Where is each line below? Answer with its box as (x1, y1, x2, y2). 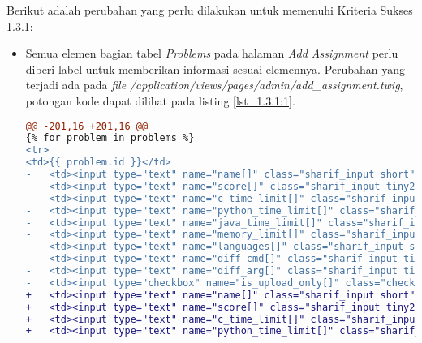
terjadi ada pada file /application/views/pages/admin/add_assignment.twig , (25, 76, 403, 93)
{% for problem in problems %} (25, 132, 195, 144)
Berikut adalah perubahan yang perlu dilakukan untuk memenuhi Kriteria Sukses (6, 2, 413, 18)
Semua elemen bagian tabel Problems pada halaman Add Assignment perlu (25, 45, 398, 62)
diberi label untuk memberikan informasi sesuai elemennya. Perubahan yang (25, 60, 406, 77)
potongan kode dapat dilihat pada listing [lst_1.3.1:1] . (25, 92, 295, 109)
